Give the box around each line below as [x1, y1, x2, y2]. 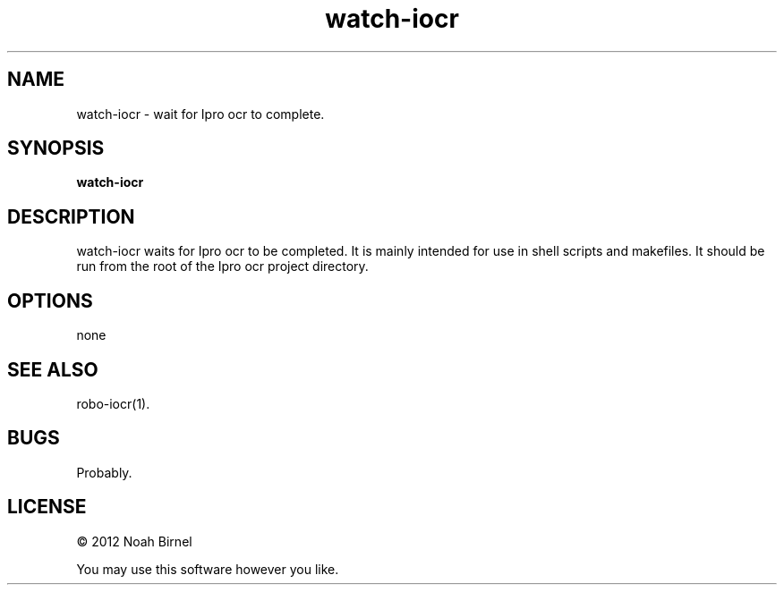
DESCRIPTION [7, 205, 135, 228]
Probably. [76, 464, 132, 480]
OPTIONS [7, 289, 93, 312]
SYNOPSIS [7, 137, 105, 160]
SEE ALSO [7, 358, 98, 381]
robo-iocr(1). [76, 395, 150, 411]
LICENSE [7, 495, 87, 519]
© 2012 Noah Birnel [76, 533, 192, 549]
